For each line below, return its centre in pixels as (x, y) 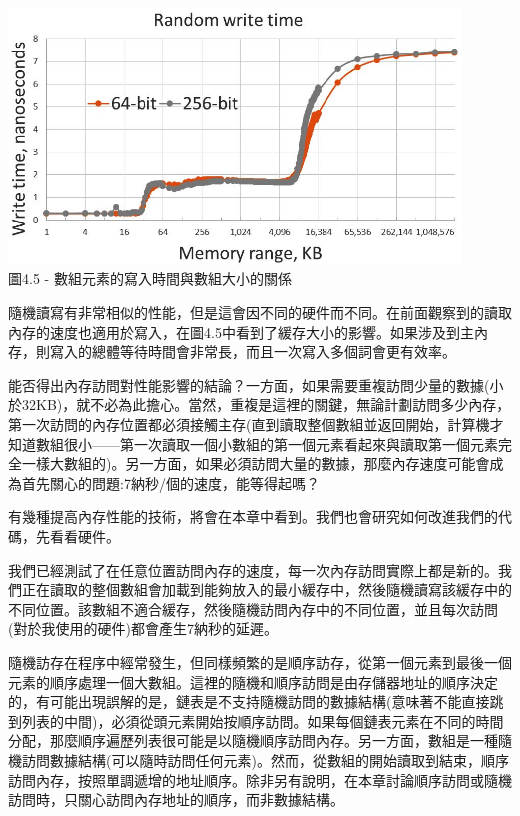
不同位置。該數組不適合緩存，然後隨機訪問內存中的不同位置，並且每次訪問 (253, 608)
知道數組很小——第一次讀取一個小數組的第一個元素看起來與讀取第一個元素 (253, 443)
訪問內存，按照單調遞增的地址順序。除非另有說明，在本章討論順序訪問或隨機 (260, 779)
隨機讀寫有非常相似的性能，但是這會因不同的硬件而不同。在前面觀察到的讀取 (260, 312)
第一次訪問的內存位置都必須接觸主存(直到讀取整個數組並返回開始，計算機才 (256, 424)
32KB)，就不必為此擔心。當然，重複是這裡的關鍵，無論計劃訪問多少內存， (266, 404)
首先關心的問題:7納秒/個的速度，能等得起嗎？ (170, 482)
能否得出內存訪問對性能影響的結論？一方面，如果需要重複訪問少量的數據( (249, 384)
